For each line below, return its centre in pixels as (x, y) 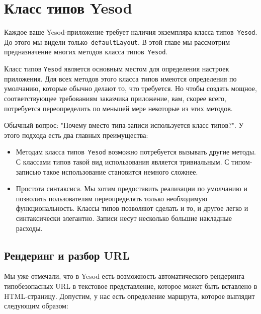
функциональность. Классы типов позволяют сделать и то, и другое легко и (132, 208)
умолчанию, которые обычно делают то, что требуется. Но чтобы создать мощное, (130, 88)
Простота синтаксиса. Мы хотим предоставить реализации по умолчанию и (132, 188)
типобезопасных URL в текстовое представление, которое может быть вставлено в (131, 286)
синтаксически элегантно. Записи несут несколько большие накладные (124, 218)
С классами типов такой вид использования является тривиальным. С (122, 161)
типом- (242, 161)
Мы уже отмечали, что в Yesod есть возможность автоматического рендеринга (124, 276)
